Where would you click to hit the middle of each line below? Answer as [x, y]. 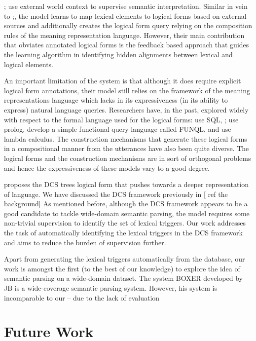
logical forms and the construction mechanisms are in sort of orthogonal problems [128, 158]
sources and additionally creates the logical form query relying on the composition [128, 25]
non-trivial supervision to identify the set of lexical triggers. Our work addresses [125, 223]
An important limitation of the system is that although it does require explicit [123, 81]
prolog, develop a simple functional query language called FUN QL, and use [118, 129]
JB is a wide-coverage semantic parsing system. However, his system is [110, 288]
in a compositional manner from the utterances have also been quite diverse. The [127, 148]
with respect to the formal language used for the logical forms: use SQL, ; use [121, 119]
